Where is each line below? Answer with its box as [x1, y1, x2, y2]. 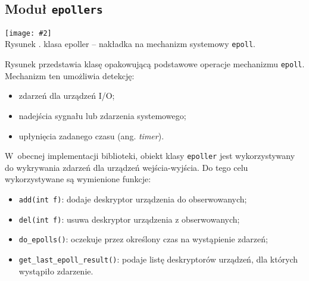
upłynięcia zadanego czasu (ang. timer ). [18, 129, 164, 142]
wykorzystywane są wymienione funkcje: [5, 173, 151, 185]
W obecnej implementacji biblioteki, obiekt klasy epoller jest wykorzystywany [5, 149, 295, 162]
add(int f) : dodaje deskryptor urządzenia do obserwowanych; [18, 192, 247, 205]
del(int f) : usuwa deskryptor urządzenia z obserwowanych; [18, 213, 240, 225]
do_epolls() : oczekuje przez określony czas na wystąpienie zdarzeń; [18, 233, 268, 245]
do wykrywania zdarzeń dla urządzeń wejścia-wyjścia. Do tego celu [5, 161, 248, 173]
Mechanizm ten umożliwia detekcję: [5, 69, 135, 82]
